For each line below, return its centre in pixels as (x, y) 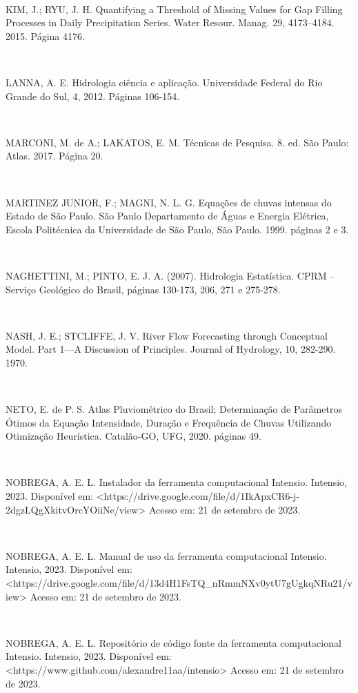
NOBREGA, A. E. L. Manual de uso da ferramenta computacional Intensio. (166, 555)
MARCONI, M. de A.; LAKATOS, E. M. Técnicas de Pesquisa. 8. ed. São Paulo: (177, 142)
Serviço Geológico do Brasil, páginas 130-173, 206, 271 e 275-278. (143, 289)
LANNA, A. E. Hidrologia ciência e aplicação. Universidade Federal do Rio (164, 82)
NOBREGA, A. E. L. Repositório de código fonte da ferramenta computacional (173, 642)
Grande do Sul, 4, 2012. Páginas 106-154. (93, 96)
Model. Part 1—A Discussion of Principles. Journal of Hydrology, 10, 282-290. (171, 349)
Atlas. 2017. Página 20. (54, 156)
